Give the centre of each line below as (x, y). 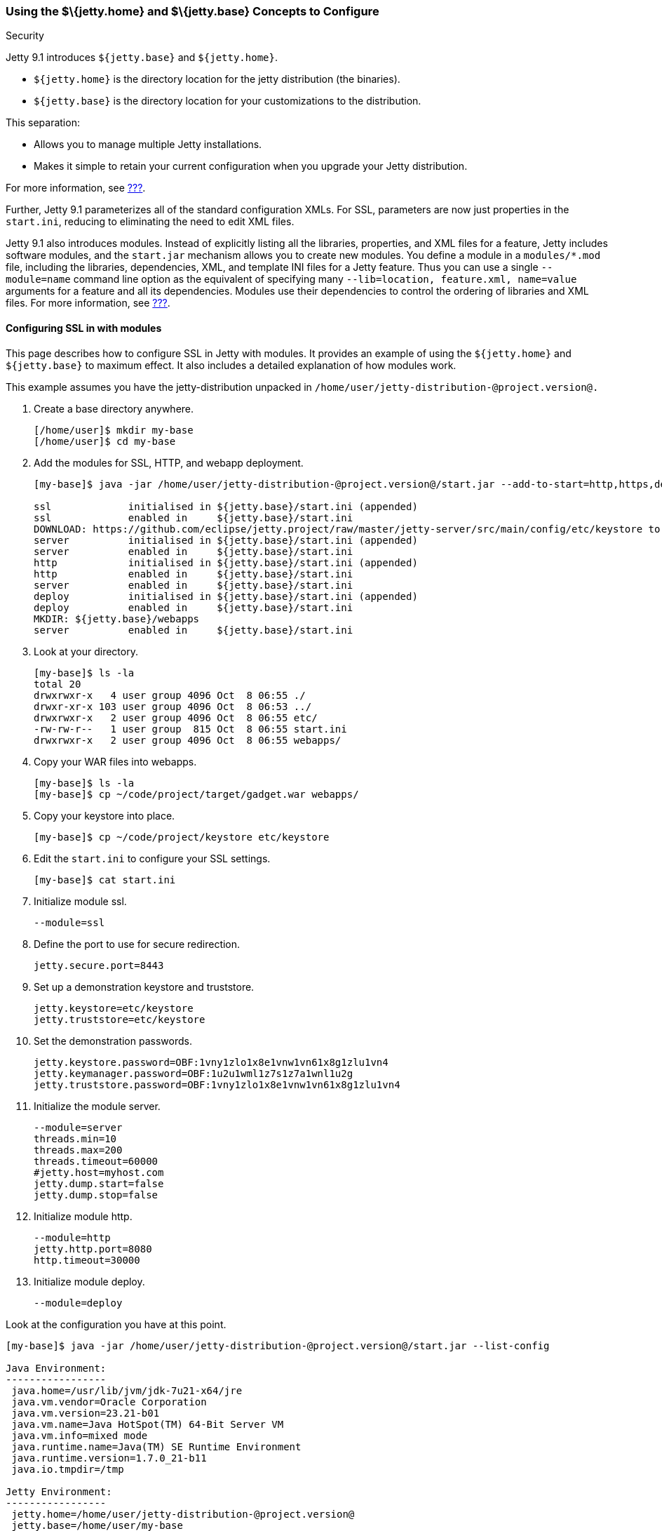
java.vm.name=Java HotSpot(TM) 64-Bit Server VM (148, 1424)
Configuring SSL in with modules (84, 328)
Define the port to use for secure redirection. (137, 944)
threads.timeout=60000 (96, 1161)
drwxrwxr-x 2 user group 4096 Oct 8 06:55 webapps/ (188, 740)
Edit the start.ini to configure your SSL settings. (152, 858)
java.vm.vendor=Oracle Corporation (109, 1402)
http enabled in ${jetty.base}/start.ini (194, 574)
